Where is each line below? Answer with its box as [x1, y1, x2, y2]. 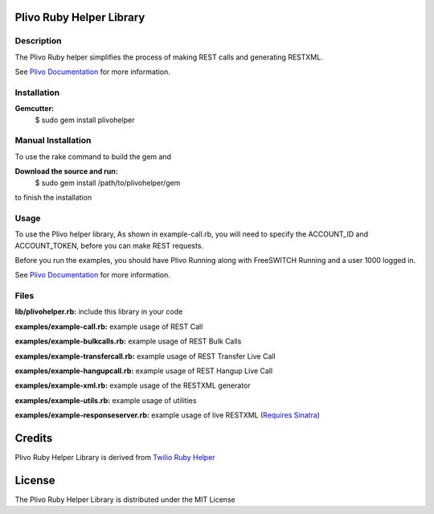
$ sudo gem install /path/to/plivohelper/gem [35, 178, 181, 187]
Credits [14, 431, 53, 445]
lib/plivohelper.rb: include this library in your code [14, 306, 183, 317]
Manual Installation [14, 135, 92, 146]
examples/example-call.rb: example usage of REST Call [14, 322, 203, 331]
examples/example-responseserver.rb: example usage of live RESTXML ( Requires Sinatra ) [14, 410, 321, 420]
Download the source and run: [14, 167, 118, 176]
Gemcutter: [14, 104, 55, 113]
